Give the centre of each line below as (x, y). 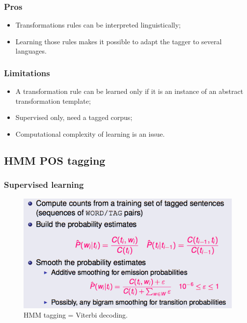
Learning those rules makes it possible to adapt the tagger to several (119, 41)
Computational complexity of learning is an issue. (90, 134)
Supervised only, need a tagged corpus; (74, 117)
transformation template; (53, 101)
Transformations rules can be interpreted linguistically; (98, 25)
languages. (31, 51)
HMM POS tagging (55, 160)
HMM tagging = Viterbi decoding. (76, 315)
